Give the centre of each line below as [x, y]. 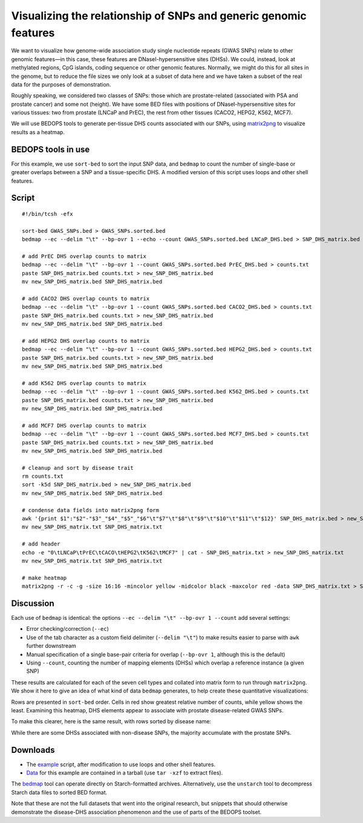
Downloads [33, 750]
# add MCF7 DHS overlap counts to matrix [84, 425]
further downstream [51, 646]
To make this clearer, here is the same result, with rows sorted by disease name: [111, 721]
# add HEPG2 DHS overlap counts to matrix [86, 341]
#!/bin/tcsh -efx [47, 214]
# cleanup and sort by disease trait [78, 468]
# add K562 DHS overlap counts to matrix [84, 383]
